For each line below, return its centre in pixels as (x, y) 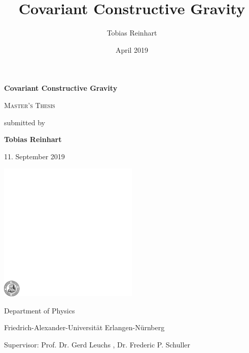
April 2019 (132, 49)
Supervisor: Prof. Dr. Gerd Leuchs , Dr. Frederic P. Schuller (97, 345)
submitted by (25, 122)
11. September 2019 (34, 156)
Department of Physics (40, 310)
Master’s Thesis (30, 105)
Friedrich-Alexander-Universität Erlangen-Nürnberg (84, 327)
